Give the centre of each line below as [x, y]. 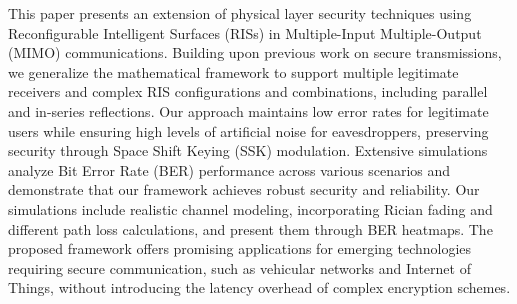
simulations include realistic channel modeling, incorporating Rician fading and [250, 208]
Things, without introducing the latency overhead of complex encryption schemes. [259, 287]
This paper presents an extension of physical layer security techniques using [240, 13]
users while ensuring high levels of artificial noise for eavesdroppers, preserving [248, 130]
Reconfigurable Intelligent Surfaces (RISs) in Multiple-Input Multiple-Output [245, 32]
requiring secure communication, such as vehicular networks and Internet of [239, 267]
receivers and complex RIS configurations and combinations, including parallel [248, 91]
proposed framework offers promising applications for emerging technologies [240, 248]
